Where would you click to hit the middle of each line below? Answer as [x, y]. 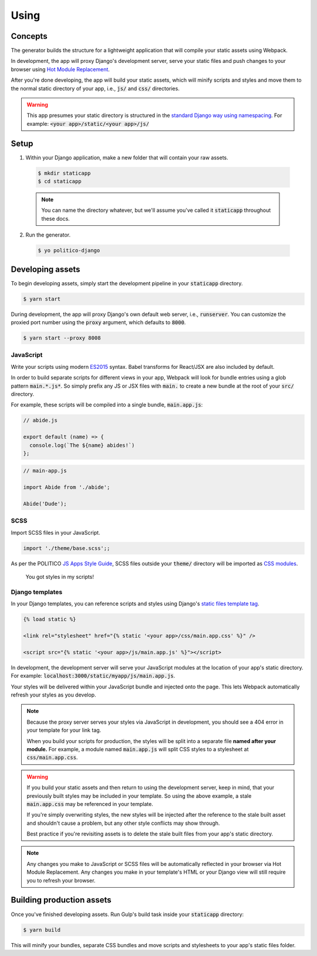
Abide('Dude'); [45, 504]
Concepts [29, 36]
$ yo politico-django [69, 251]
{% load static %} [50, 619]
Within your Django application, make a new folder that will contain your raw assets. [127, 157]
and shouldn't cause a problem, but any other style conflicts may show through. [123, 823]
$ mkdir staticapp [64, 173]
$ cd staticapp [60, 181]
